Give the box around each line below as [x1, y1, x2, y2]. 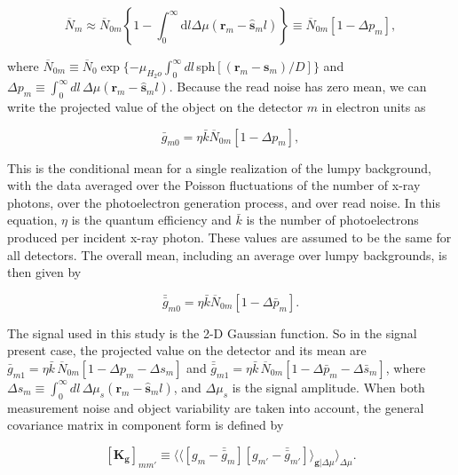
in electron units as [321, 98, 426, 115]
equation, [7, 210, 58, 229]
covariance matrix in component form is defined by [7, 416, 284, 434]
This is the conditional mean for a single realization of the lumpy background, [7, 158, 431, 177]
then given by [7, 263, 82, 281]
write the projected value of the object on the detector [7, 98, 303, 115]
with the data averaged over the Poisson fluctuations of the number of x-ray [7, 176, 421, 194]
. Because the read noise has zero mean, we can [169, 77, 427, 96]
